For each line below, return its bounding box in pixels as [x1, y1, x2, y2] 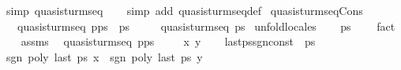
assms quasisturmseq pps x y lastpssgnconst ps [21, 33, 316, 50]
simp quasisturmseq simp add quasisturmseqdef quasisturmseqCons [6, 2, 363, 18]
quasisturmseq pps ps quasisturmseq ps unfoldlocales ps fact [17, 17, 395, 34]
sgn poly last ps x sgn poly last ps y [6, 48, 203, 64]
